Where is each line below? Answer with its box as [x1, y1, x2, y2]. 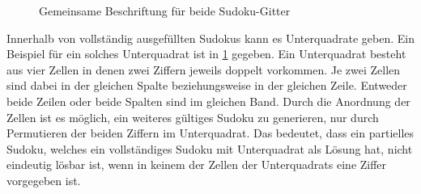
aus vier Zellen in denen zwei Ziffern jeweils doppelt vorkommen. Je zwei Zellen [6, 61, 401, 78]
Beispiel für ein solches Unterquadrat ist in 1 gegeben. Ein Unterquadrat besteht [6, 45, 406, 62]
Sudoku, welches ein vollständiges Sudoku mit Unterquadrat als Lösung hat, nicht [6, 140, 413, 157]
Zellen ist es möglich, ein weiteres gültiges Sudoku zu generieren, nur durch [6, 108, 379, 125]
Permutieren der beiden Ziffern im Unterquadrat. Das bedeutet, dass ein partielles [6, 124, 415, 141]
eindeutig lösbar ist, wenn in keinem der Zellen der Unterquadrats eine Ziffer [6, 156, 387, 173]
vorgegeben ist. [6, 171, 81, 188]
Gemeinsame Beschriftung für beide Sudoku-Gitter [39, 2, 291, 19]
